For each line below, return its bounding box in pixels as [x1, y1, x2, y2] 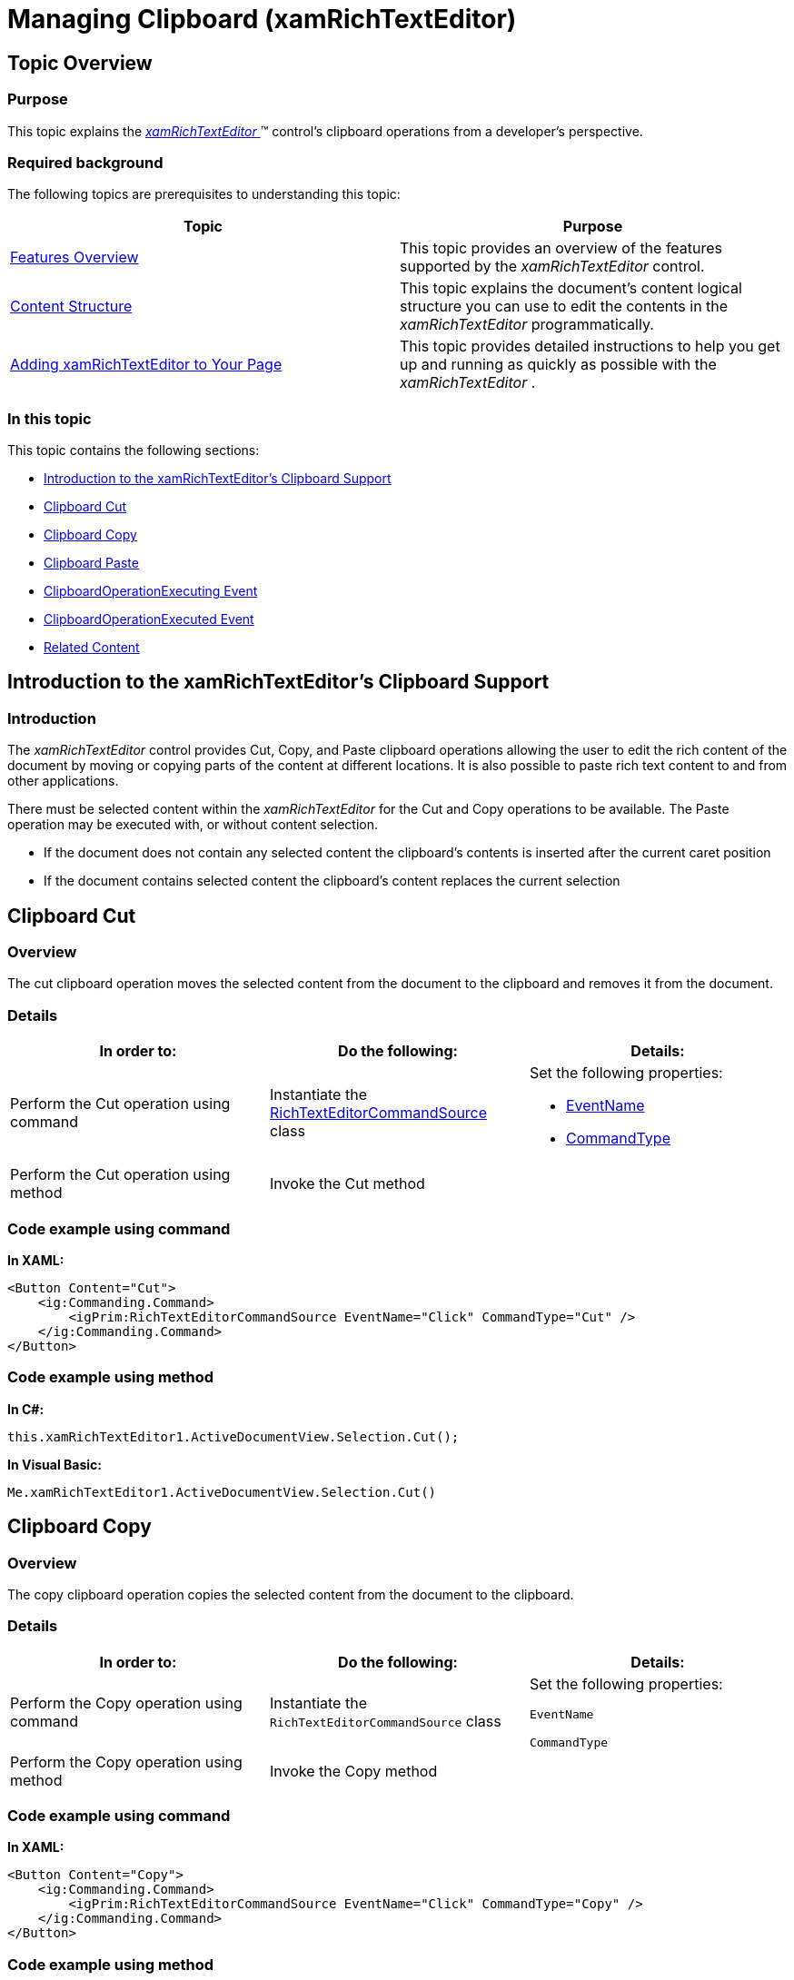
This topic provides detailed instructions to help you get [400, 337, 780, 356]
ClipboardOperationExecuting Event [44, 583, 258, 599]
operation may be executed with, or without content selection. [7, 817, 378, 833]
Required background [7, 153, 164, 172]
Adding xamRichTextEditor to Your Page [10, 355, 283, 374]
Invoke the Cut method [269, 1174, 425, 1193]
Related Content [44, 639, 140, 656]
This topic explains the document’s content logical [400, 279, 742, 298]
